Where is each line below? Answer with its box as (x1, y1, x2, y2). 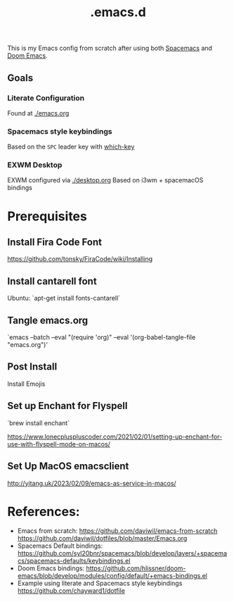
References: (7, 503, 80, 520)
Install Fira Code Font (7, 237, 103, 249)
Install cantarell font (7, 275, 97, 287)
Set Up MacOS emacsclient (7, 460, 129, 472)
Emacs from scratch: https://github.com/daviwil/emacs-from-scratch (17, 527, 218, 535)
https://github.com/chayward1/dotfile (17, 587, 125, 595)
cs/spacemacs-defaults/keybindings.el (17, 557, 131, 565)
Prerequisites (7, 208, 88, 224)
